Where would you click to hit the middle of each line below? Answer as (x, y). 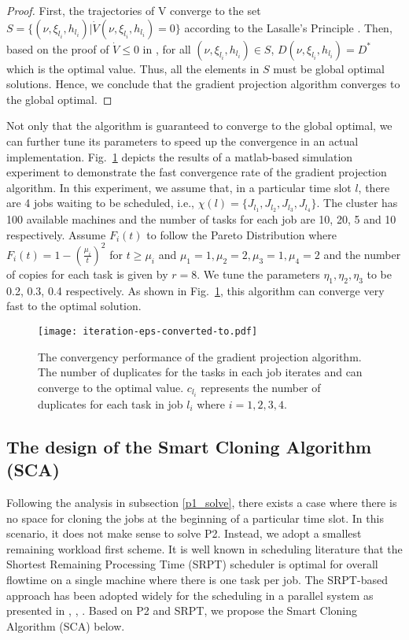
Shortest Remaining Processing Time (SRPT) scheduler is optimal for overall (192, 564)
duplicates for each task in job (111, 403)
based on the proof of (58, 48)
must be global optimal (329, 68)
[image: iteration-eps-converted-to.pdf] (148, 331)
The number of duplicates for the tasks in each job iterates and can (200, 372)
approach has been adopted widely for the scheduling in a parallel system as (190, 595)
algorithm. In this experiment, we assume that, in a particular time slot (179, 187)
